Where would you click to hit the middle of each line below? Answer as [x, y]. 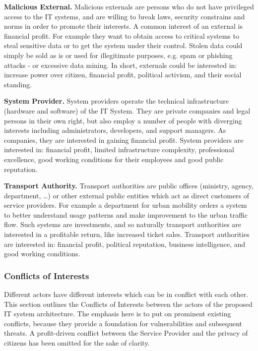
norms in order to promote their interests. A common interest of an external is [123, 26]
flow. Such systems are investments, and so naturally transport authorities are [123, 224]
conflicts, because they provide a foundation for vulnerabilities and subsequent [123, 323]
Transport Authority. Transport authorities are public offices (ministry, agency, [129, 186]
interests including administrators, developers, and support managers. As [115, 130]
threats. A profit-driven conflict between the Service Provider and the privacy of [126, 333]
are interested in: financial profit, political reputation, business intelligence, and [125, 244]
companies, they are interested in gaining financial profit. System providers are [124, 140]
